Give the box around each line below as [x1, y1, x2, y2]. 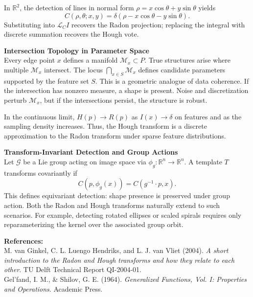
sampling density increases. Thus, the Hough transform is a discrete [4, 121, 207, 131]
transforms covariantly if [4, 167, 77, 178]
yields [198, 2, 216, 12]
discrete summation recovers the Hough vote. [4, 29, 139, 39]
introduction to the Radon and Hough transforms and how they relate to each [4, 254, 235, 265]
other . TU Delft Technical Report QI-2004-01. [4, 264, 142, 274]
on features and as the [175, 111, 242, 121]
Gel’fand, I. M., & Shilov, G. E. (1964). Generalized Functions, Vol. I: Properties [4, 274, 247, 284]
